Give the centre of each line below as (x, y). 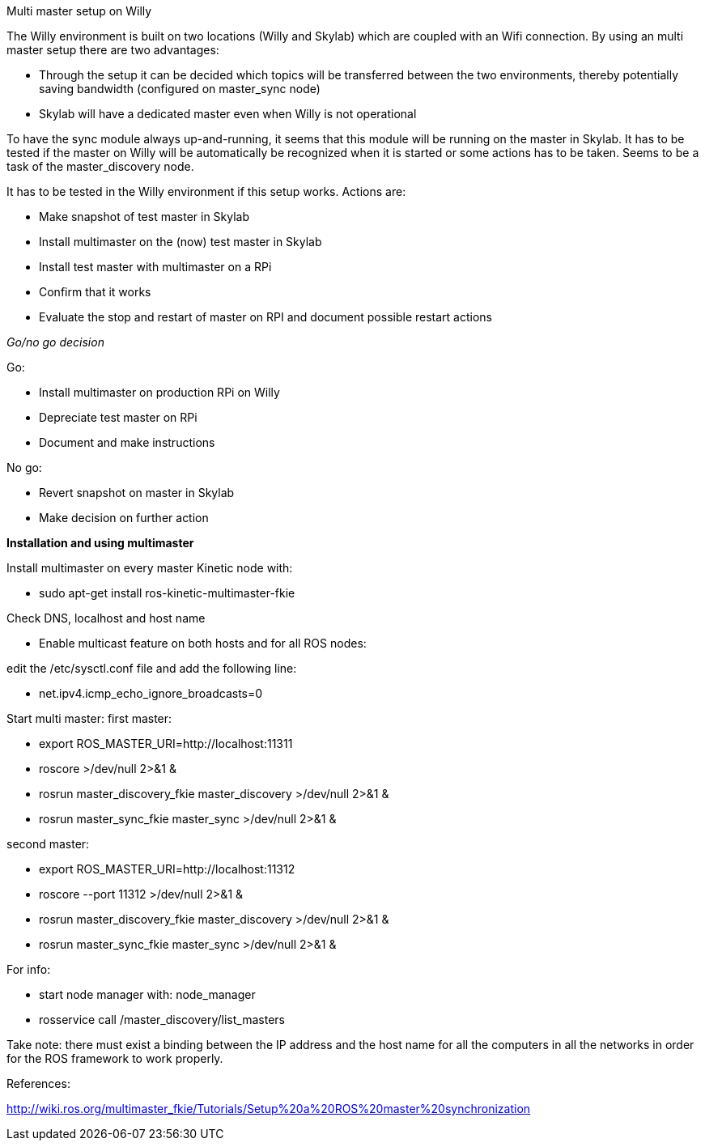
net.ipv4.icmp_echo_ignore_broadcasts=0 (151, 693)
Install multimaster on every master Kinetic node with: (150, 568)
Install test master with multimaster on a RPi (155, 267)
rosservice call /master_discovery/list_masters (162, 1020)
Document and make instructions (127, 442)
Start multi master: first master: (89, 718)
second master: (48, 844)
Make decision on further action (124, 518)
